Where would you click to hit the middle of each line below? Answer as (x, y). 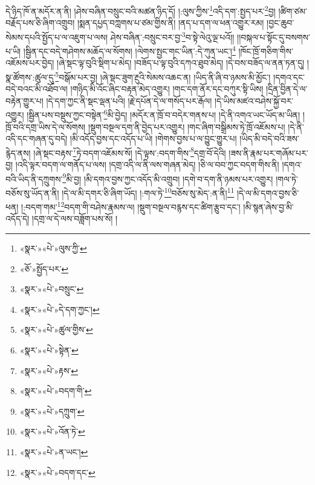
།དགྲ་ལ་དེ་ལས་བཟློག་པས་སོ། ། (75, 219)
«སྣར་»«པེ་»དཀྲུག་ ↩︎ (52, 411)
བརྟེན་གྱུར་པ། (24, 100)
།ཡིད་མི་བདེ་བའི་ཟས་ (269, 139)
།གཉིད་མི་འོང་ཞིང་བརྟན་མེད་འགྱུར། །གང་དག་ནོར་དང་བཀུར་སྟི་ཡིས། (167, 89)
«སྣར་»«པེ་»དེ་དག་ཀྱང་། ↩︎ (60, 309)
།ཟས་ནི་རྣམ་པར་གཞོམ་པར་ (268, 152)
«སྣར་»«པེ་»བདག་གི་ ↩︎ (56, 391)
